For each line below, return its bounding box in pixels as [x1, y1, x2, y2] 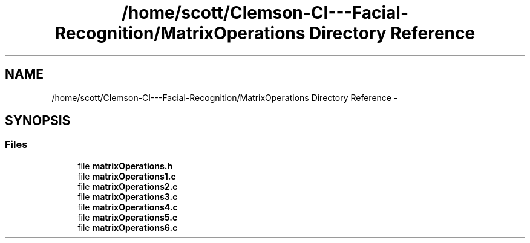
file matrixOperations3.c [77, 191, 178, 202]
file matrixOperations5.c [77, 212, 178, 222]
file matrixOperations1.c [77, 170, 176, 181]
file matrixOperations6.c [77, 222, 178, 233]
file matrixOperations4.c [77, 201, 178, 212]
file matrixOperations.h [77, 160, 173, 171]
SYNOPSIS [5, 113, 71, 129]
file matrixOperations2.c [77, 181, 178, 192]
